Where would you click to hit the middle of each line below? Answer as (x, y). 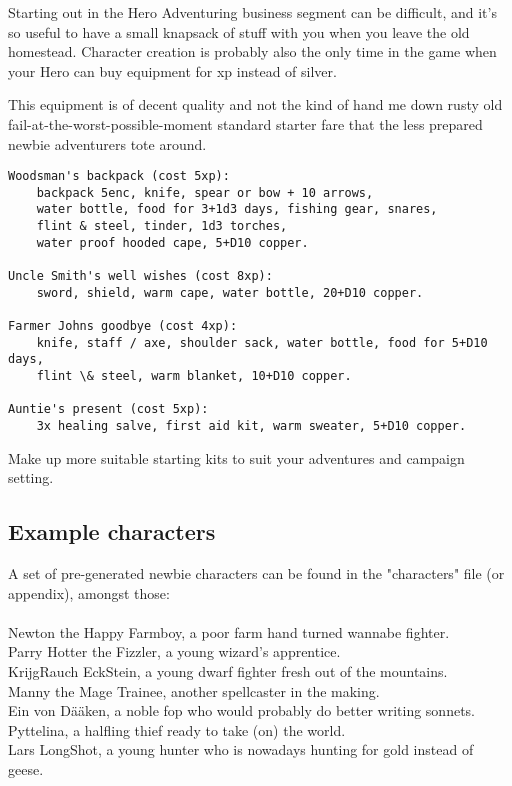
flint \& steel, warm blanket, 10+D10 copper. (194, 376)
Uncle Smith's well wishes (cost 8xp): (140, 276)
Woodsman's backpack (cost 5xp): (119, 176)
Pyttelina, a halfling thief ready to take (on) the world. (177, 729)
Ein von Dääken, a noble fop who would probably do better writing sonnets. (241, 710)
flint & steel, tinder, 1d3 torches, (162, 226)
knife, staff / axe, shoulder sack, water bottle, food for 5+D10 (262, 342)
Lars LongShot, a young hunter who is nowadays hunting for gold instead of (241, 749)
